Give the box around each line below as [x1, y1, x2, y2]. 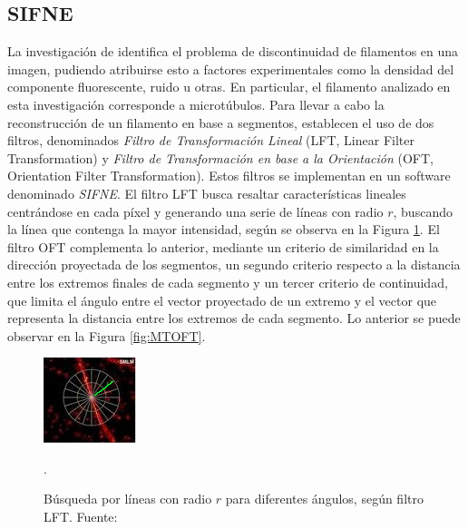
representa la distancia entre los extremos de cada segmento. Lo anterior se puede [7, 309, 461, 328]
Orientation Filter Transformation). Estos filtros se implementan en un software [7, 166, 451, 185]
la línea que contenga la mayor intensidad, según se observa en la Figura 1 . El [7, 220, 440, 239]
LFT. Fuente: [44, 507, 118, 526]
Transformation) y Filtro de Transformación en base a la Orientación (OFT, [7, 148, 434, 167]
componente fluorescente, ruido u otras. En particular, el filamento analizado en [7, 77, 451, 96]
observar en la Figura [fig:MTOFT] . [7, 326, 206, 345]
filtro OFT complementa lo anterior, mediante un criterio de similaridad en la [7, 237, 439, 256]
